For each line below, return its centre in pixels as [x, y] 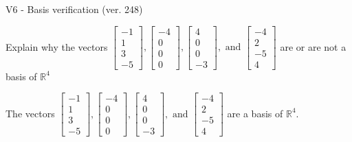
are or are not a [313, 46]
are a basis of [255, 113]
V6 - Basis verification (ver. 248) [74, 9]
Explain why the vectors [57, 46]
